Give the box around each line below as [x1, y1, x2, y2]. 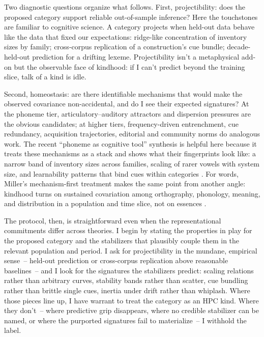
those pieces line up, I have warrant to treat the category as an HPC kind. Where [4, 295, 259, 305]
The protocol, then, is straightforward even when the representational [4, 215, 221, 226]
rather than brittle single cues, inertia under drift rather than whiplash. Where [4, 285, 250, 296]
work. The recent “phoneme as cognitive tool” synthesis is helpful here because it [4, 138, 257, 149]
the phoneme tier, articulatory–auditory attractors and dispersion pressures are [4, 108, 251, 119]
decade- [227, 41, 251, 52]
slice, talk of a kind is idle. [4, 71, 86, 82]
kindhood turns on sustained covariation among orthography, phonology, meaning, [4, 188, 260, 199]
